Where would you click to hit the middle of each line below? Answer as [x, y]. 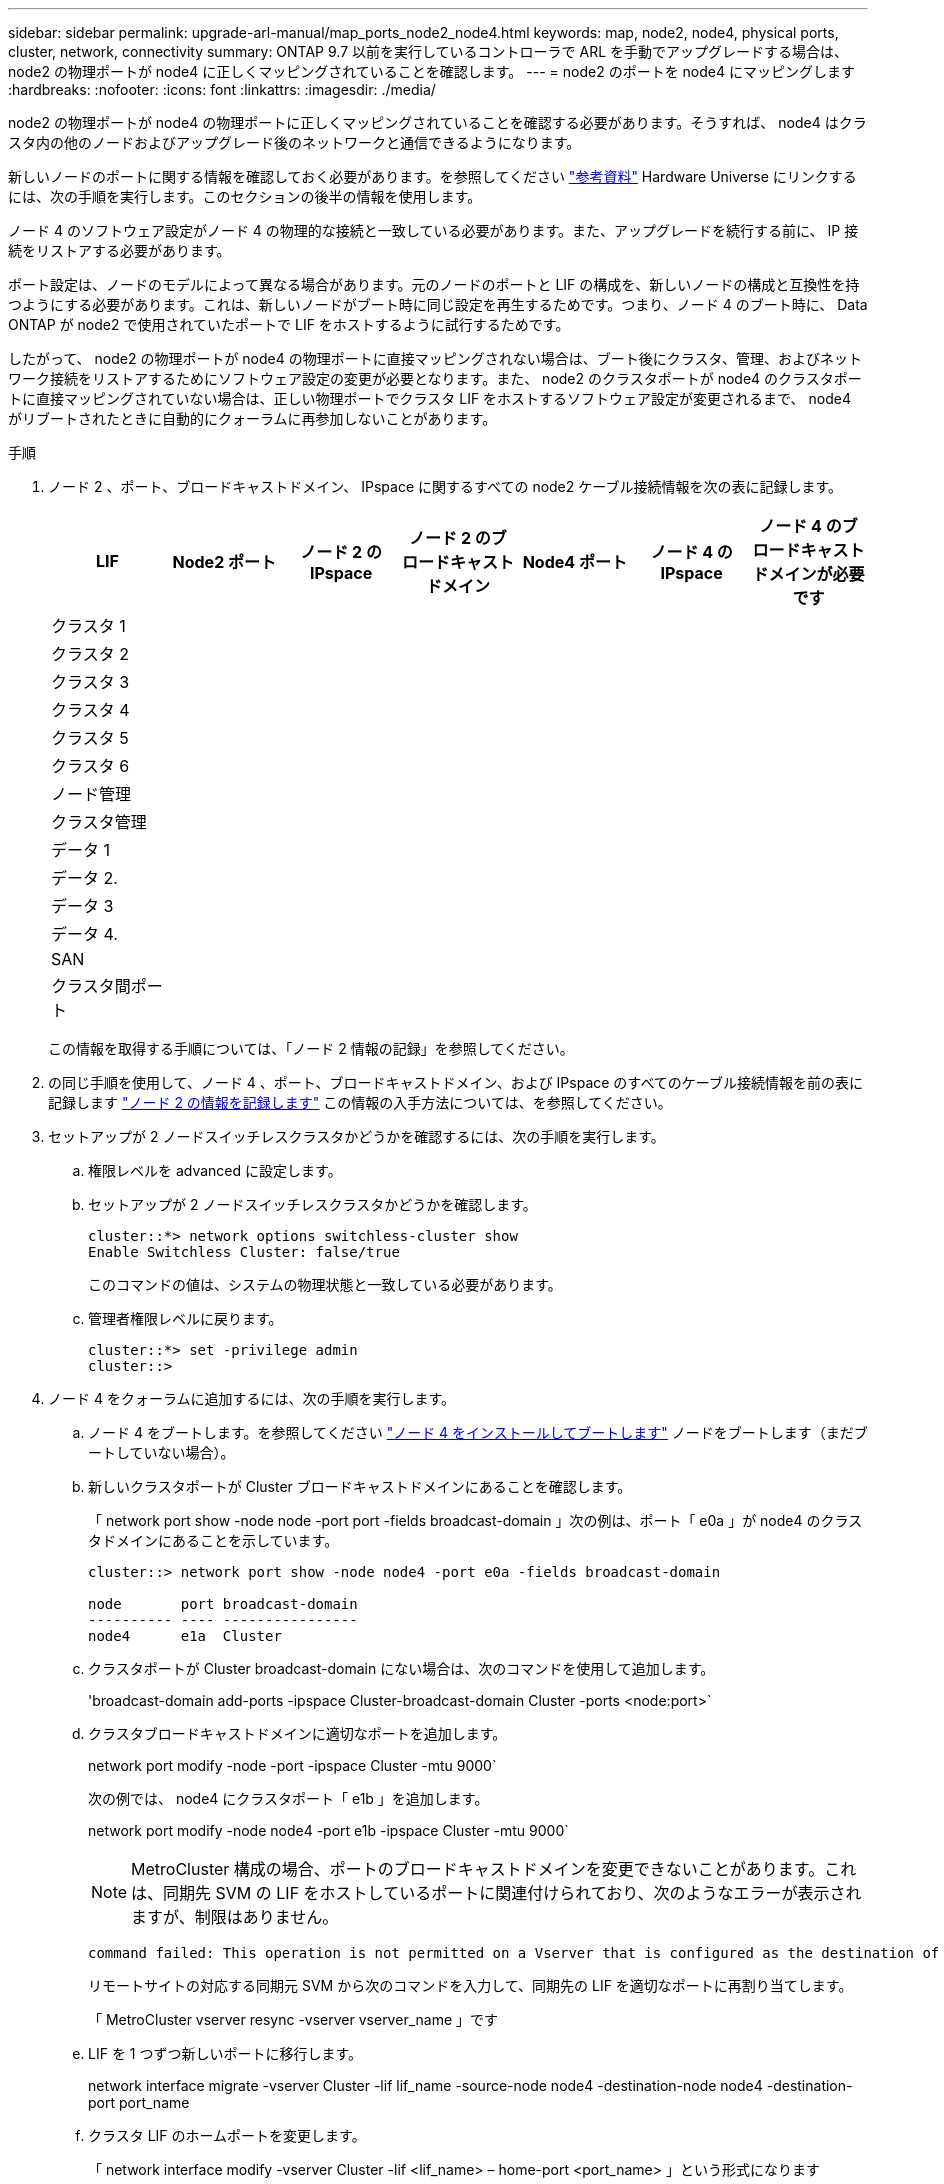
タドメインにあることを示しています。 [213, 1540]
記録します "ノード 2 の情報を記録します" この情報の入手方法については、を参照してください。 [360, 1102]
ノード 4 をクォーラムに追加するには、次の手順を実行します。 [252, 1398]
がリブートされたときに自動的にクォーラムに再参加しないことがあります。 [252, 418]
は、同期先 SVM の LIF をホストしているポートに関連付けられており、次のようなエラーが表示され [496, 1893]
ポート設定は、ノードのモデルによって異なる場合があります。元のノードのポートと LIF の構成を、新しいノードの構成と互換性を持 [434, 284]
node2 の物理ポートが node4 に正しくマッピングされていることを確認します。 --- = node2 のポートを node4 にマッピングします [431, 71]
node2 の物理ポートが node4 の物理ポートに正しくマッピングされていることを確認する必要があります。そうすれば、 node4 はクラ [437, 122]
